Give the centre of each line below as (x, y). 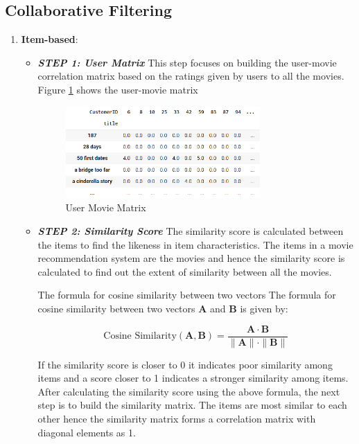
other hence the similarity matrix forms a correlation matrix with (177, 419)
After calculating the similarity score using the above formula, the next (189, 391)
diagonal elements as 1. (87, 432)
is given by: (264, 309)
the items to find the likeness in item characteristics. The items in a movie (195, 244)
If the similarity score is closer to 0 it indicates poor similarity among (185, 364)
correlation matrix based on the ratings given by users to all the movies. (191, 76)
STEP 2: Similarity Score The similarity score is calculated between (191, 231)
